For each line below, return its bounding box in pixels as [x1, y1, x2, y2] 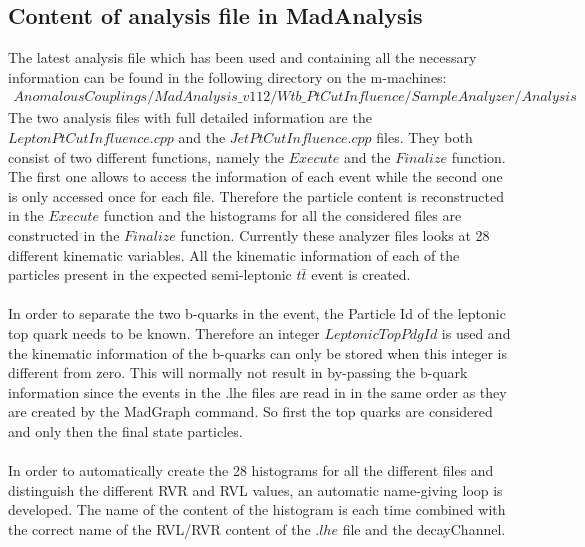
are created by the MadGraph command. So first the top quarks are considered [8, 401, 493, 422]
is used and [441, 322, 511, 343]
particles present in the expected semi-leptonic [8, 264, 292, 285]
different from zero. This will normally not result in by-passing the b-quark [8, 362, 468, 383]
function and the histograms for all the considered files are [103, 205, 462, 226]
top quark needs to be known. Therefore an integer [8, 322, 320, 343]
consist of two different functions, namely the [8, 146, 284, 167]
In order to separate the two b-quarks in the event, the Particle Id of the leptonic [8, 303, 506, 324]
